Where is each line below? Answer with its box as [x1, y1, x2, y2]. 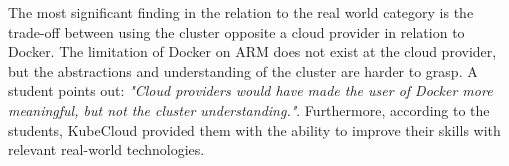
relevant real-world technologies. [8, 139, 205, 160]
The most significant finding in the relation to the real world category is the [8, 2, 474, 22]
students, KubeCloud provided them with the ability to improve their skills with [8, 119, 501, 140]
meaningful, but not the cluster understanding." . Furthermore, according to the [8, 99, 490, 120]
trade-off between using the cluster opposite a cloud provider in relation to [8, 21, 465, 42]
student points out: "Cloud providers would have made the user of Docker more [8, 80, 493, 101]
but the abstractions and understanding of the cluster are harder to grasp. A [8, 60, 478, 81]
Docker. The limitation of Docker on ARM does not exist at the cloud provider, [8, 41, 497, 62]
